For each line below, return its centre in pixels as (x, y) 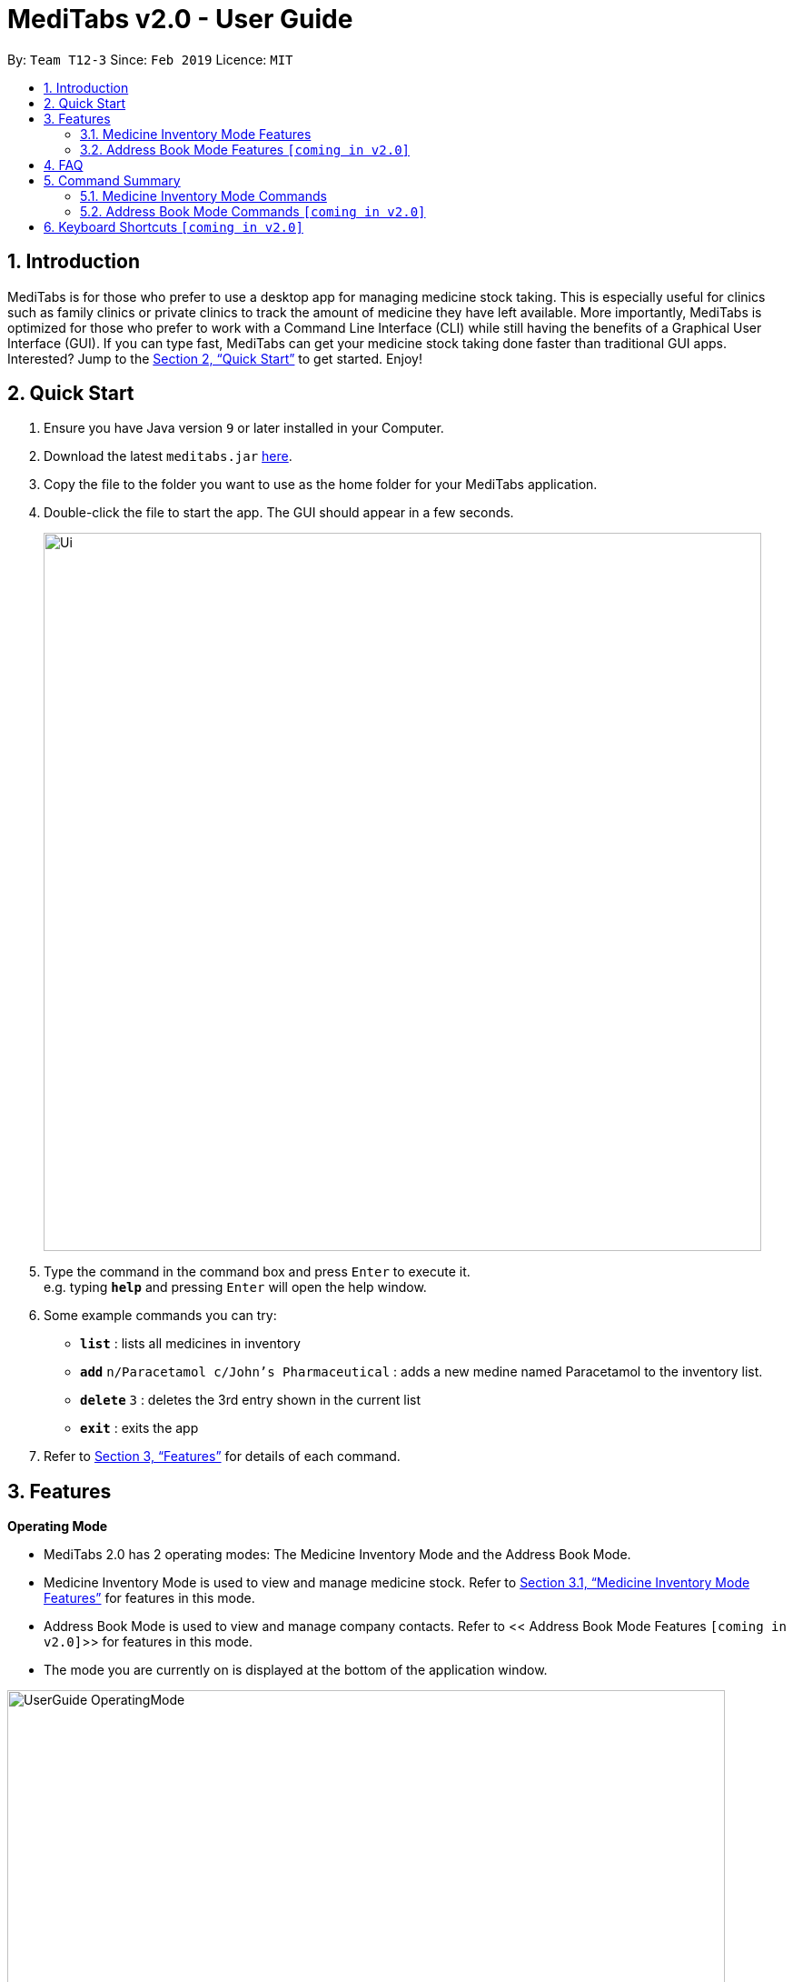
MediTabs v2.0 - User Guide (180, 19)
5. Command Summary (112, 180)
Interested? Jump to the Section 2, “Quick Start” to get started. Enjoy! (215, 358)
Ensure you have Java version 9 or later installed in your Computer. (244, 428)
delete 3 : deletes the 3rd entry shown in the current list (251, 1400)
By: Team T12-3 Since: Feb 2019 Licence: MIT (150, 59)
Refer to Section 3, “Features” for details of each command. (222, 1456)
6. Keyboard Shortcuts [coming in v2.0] (173, 226)
